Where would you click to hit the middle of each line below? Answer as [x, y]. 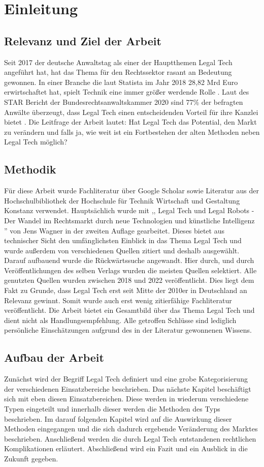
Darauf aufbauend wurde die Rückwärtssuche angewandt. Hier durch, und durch [129, 260]
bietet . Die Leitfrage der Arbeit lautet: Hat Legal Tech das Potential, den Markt [130, 122]
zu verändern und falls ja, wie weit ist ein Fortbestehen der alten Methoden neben [132, 132]
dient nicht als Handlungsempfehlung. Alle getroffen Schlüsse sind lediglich [120, 320]
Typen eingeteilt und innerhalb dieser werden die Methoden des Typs [112, 409]
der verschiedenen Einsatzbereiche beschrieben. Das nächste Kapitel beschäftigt [128, 388]
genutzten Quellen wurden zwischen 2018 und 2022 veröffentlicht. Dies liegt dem [129, 280]
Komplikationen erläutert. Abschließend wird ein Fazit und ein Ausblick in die [126, 448]
